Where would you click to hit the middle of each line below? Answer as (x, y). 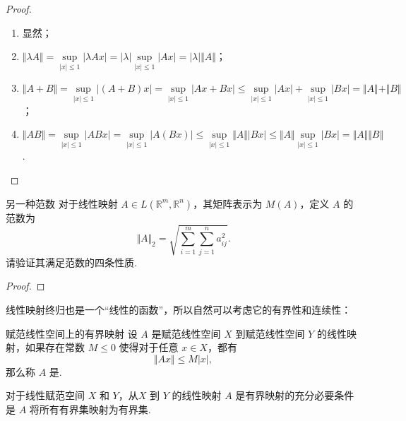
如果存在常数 (55, 347)
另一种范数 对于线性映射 (62, 203)
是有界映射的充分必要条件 (295, 395)
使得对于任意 (149, 347)
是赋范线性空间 (186, 333)
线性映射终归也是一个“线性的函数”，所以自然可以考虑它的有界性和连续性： (179, 309)
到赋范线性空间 (270, 333)
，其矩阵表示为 (228, 203)
